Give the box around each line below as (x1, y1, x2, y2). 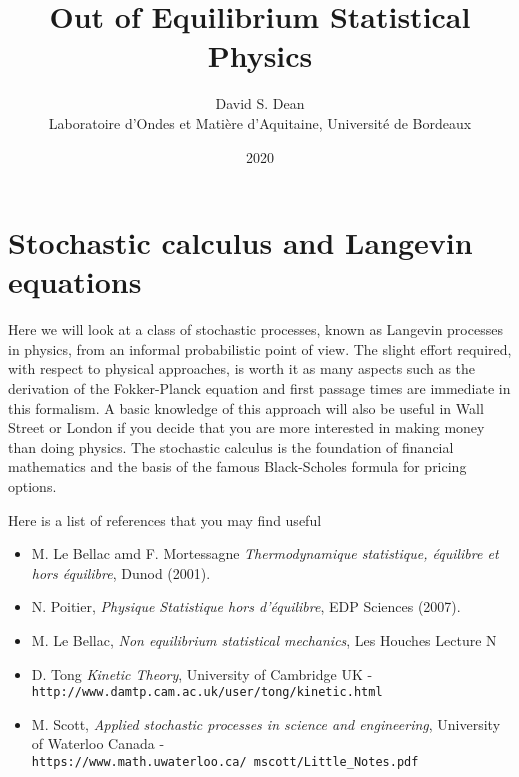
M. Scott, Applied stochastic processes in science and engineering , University (31, 713, 501, 734)
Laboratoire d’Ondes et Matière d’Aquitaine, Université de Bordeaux (48, 112, 472, 133)
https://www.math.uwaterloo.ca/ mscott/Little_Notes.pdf (31, 754, 419, 769)
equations (8, 261, 142, 302)
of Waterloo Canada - (31, 733, 165, 754)
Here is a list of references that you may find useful (8, 509, 322, 530)
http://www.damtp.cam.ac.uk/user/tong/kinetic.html (31, 685, 383, 700)
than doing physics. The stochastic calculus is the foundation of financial (8, 436, 454, 457)
